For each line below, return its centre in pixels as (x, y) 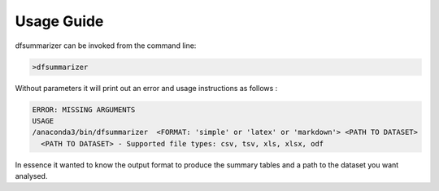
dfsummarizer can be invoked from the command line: (106, 46)
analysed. (31, 176)
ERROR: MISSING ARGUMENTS (84, 109)
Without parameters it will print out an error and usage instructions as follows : (146, 88)
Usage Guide (59, 21)
